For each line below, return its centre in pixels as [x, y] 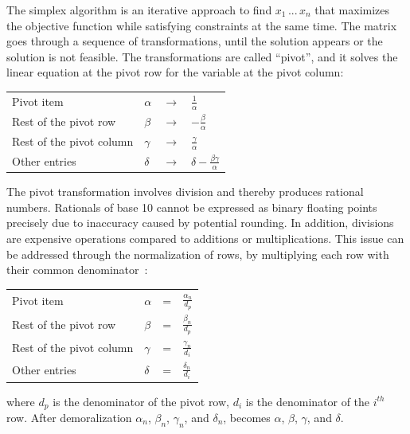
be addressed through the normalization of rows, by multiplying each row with [198, 254]
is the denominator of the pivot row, [141, 401]
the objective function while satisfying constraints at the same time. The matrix [202, 25]
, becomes [247, 417]
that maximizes [352, 10]
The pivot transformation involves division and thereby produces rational [185, 192]
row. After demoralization [69, 417]
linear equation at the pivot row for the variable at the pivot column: [175, 72]
